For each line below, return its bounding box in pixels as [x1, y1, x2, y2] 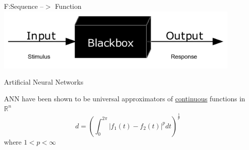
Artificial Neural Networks [4, 77, 84, 87]
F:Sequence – [4, 1, 44, 11]
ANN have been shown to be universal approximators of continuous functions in [4, 93, 246, 104]
